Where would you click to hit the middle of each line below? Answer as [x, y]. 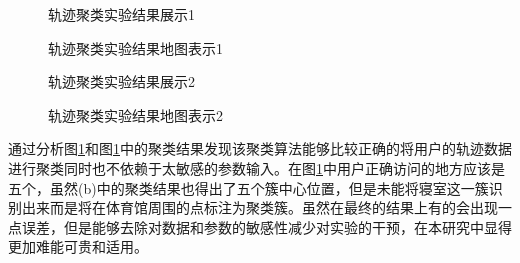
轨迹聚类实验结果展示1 [121, 14]
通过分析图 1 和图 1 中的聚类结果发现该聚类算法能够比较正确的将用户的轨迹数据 [260, 148]
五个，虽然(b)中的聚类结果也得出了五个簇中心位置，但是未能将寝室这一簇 [248, 187]
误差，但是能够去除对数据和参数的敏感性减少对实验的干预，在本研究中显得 [266, 226]
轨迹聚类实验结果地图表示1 [135, 47]
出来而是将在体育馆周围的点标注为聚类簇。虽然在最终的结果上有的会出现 [259, 207]
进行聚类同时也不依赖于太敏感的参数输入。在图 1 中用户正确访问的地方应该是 [256, 167]
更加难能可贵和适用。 [78, 246]
